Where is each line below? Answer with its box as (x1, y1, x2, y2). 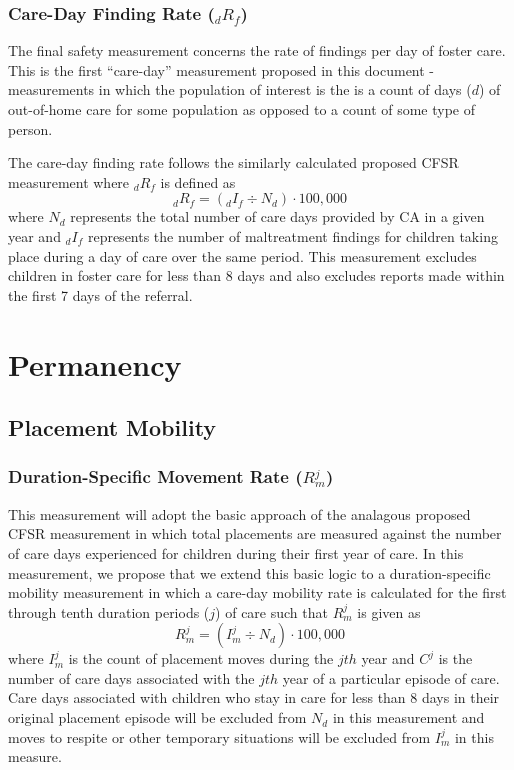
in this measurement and (332, 707, 485, 728)
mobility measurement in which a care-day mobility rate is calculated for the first (8, 582, 507, 603)
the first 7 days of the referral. (8, 284, 193, 305)
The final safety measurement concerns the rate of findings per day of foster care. (8, 40, 506, 61)
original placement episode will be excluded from (8, 707, 307, 728)
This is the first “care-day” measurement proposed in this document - (8, 59, 435, 80)
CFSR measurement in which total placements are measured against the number (8, 523, 502, 544)
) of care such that (215, 601, 328, 622)
